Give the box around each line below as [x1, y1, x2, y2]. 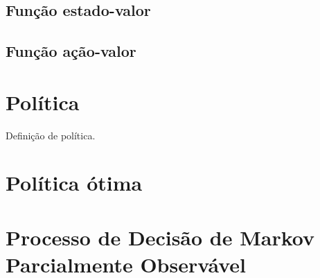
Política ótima [6, 168, 143, 197]
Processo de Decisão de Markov [6, 223, 315, 251]
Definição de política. [6, 128, 96, 142]
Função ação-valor [6, 40, 136, 62]
